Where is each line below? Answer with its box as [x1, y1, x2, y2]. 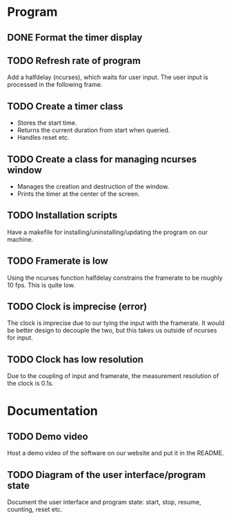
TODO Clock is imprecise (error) [7, 301, 148, 313]
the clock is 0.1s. [7, 379, 54, 388]
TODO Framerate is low [7, 256, 108, 267]
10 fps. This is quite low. [7, 280, 76, 289]
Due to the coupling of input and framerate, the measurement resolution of [7, 372, 219, 380]
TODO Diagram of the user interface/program [7, 469, 206, 481]
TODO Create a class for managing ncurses [7, 153, 197, 165]
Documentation [7, 404, 99, 419]
